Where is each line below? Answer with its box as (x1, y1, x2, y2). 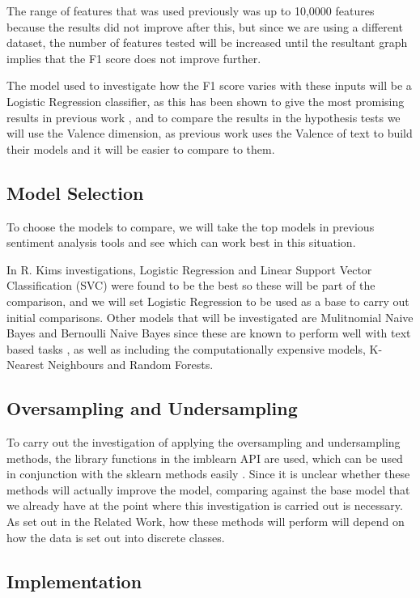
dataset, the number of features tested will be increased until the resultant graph (6, 34, 408, 51)
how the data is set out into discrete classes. (6, 528, 225, 545)
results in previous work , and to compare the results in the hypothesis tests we (6, 108, 401, 125)
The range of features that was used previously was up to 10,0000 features (6, 2, 375, 19)
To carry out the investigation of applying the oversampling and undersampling (6, 434, 401, 451)
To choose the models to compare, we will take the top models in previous (6, 218, 375, 235)
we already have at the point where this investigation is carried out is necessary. (6, 497, 403, 514)
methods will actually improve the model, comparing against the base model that (6, 481, 410, 498)
